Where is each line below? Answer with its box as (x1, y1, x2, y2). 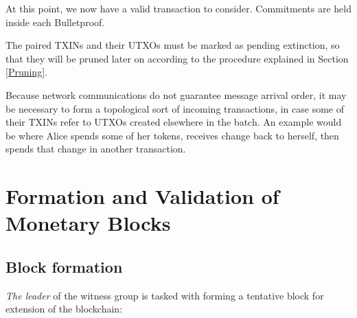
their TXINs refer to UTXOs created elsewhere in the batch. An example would (5, 115, 342, 129)
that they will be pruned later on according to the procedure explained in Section (5, 51, 349, 65)
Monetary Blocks (5, 209, 171, 237)
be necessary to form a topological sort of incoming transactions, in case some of (5, 101, 344, 115)
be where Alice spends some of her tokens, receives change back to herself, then (5, 128, 339, 142)
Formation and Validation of (5, 182, 279, 210)
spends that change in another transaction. (5, 141, 186, 156)
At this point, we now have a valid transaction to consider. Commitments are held (5, 1, 352, 15)
